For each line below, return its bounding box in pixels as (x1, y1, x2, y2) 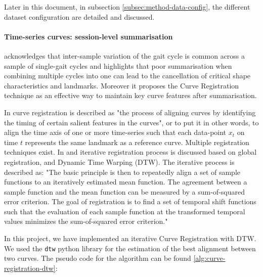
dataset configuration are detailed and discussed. (4, 11, 155, 22)
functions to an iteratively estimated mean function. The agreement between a (4, 176, 247, 187)
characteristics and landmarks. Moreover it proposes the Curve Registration (4, 80, 239, 90)
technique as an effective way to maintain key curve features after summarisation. (4, 90, 257, 101)
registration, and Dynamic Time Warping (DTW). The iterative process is (4, 156, 235, 167)
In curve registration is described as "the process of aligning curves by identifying (4, 107, 256, 117)
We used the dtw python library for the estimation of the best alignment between (4, 243, 256, 253)
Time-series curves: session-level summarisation (4, 31, 173, 41)
